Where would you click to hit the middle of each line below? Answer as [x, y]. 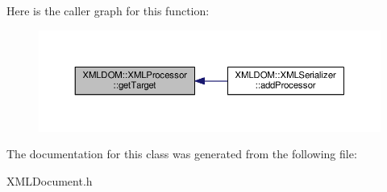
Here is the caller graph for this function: [108, 10]
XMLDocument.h [50, 180]
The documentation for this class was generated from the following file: [182, 154]
